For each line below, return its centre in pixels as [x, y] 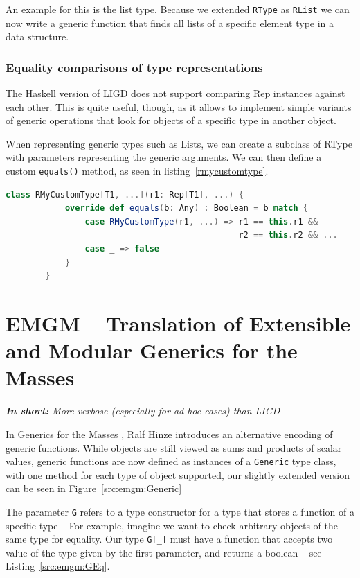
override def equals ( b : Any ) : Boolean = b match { [186, 208]
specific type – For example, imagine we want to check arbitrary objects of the [172, 525]
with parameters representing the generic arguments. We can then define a [164, 157]
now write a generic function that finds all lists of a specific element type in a [170, 23]
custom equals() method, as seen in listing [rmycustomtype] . [137, 171]
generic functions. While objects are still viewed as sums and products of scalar [174, 447]
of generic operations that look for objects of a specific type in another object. [171, 120]
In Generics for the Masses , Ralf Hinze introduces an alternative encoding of [169, 433]
